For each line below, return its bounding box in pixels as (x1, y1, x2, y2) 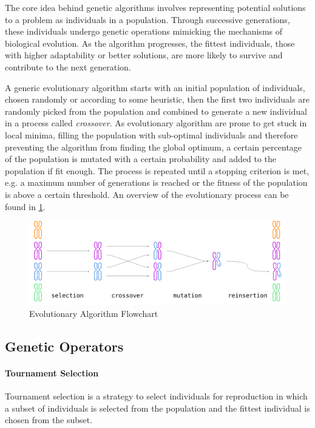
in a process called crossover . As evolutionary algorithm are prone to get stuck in (5, 117, 307, 129)
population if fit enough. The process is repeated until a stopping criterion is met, (5, 164, 310, 177)
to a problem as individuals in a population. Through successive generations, (5, 13, 290, 25)
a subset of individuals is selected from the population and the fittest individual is (5, 401, 310, 414)
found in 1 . (5, 200, 46, 212)
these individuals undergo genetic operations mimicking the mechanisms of (5, 25, 283, 38)
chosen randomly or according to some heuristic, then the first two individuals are (5, 93, 310, 106)
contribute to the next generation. (5, 60, 131, 73)
